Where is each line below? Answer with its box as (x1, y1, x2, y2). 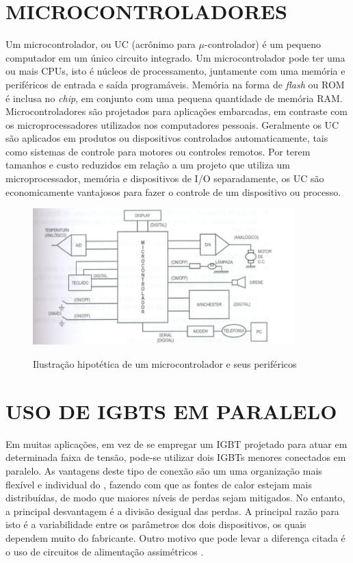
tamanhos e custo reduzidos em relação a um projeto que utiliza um (5, 158, 291, 172)
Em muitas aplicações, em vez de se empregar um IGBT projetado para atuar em (5, 436, 348, 451)
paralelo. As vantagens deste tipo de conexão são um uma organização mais (5, 463, 322, 477)
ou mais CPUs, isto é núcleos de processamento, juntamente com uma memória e (5, 64, 345, 78)
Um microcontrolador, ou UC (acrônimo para (5, 37, 196, 51)
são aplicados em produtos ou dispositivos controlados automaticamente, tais (5, 131, 328, 145)
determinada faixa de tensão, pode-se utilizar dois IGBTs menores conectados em (5, 450, 346, 464)
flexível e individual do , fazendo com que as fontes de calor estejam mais (5, 477, 312, 491)
